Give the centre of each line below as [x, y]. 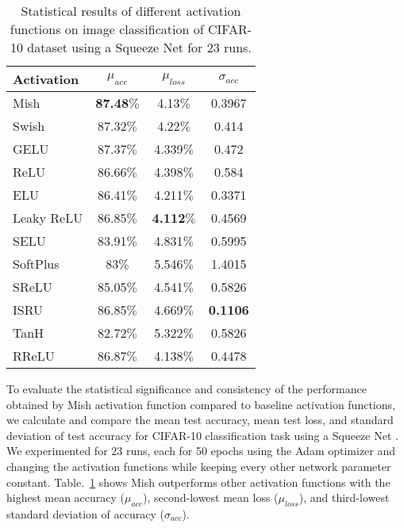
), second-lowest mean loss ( [210, 497]
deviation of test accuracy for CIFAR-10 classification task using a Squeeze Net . [202, 435]
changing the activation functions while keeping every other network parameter [199, 466]
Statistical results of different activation [131, 11]
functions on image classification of [107, 29]
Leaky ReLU [48, 218]
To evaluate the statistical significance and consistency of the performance [187, 388]
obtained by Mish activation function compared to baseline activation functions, [201, 404]
